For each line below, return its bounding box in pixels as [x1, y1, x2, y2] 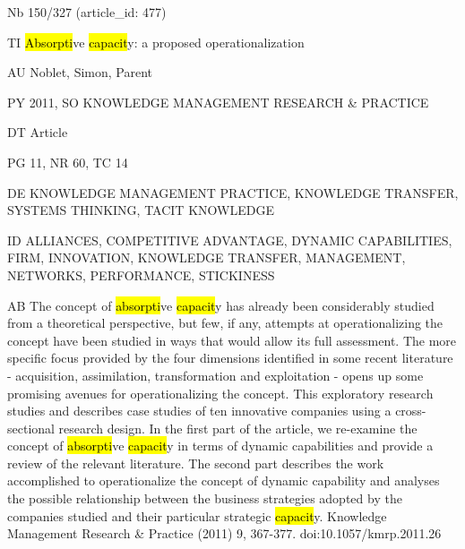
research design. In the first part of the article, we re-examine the [58, 418, 418, 437]
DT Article [7, 123, 68, 142]
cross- [395, 401, 426, 420]
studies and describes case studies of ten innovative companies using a [7, 401, 392, 420]
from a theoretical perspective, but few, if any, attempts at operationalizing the [7, 313, 443, 332]
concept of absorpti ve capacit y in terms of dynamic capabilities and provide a [7, 436, 434, 455]
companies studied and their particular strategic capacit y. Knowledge [7, 506, 387, 525]
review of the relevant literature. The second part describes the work [7, 453, 384, 472]
